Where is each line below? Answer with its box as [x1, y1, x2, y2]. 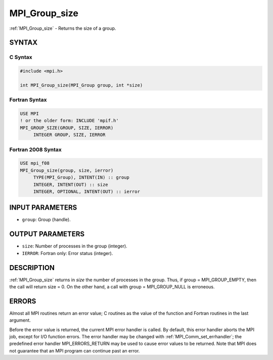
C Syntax [9, 54, 32, 61]
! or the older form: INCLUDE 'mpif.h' [20, 118, 119, 124]
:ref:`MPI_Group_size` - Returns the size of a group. [9, 25, 116, 31]
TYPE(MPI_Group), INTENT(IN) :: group [33, 175, 130, 180]
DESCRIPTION [9, 263, 55, 272]
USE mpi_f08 [20, 161, 50, 166]
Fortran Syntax [9, 96, 47, 104]
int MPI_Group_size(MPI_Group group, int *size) [20, 82, 143, 88]
